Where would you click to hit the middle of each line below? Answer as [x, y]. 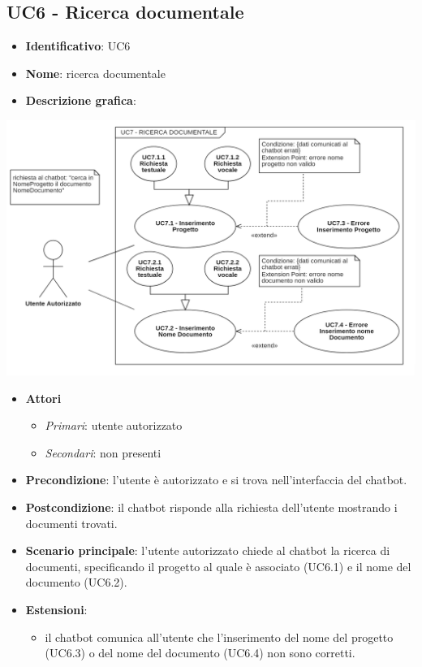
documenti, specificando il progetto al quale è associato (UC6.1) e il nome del [218, 566]
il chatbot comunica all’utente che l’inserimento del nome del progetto [219, 637]
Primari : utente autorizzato [114, 425]
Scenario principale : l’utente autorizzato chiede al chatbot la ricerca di [208, 550]
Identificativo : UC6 [78, 46]
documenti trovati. [71, 523]
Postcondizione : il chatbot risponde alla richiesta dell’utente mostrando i [211, 507]
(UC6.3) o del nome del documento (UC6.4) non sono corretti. [200, 653]
